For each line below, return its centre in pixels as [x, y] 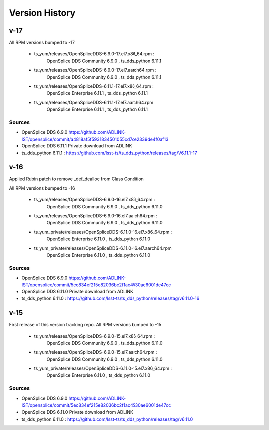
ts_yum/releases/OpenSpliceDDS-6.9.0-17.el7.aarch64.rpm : [95, 70]
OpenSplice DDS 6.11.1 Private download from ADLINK [77, 146]
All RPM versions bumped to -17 [42, 43]
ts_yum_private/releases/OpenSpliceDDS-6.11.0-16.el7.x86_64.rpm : [103, 232]
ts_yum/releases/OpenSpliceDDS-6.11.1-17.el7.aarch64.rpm [94, 102]
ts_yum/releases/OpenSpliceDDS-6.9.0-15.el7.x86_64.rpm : [95, 336]
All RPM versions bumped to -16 [42, 188]
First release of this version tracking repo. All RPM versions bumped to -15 [85, 325]
